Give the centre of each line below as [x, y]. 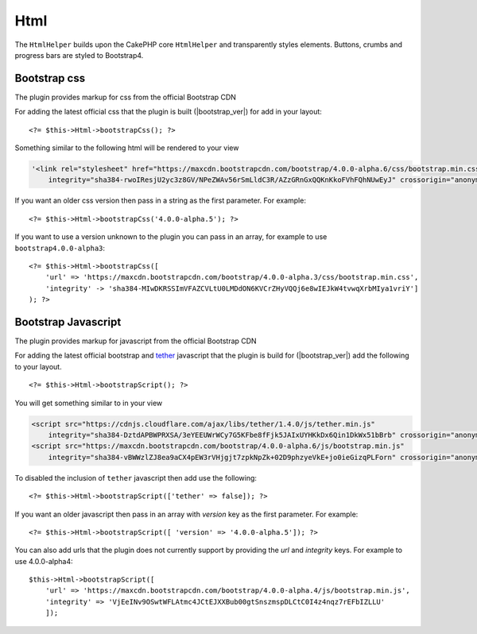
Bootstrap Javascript [68, 322]
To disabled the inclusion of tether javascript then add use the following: [136, 477]
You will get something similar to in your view [89, 403]
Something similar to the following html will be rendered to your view [127, 148]
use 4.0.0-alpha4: [44, 561]
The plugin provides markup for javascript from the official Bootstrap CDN [136, 341]
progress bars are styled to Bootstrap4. [79, 55]
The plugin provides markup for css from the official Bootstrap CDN [125, 97]
